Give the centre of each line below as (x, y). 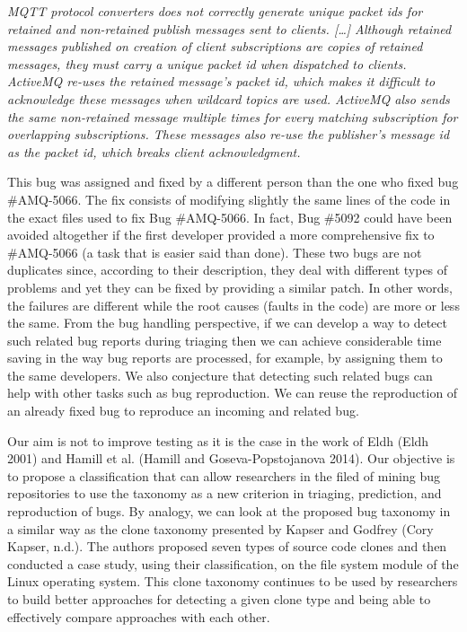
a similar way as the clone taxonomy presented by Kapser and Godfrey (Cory (220, 528)
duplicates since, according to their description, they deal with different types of (228, 270)
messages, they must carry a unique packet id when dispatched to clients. (207, 63)
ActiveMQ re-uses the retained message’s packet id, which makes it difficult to (221, 81)
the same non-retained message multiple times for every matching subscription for (233, 116)
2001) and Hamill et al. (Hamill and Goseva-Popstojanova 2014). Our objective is (231, 458)
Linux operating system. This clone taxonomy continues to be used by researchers (233, 581)
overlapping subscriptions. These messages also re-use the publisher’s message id (229, 134)
